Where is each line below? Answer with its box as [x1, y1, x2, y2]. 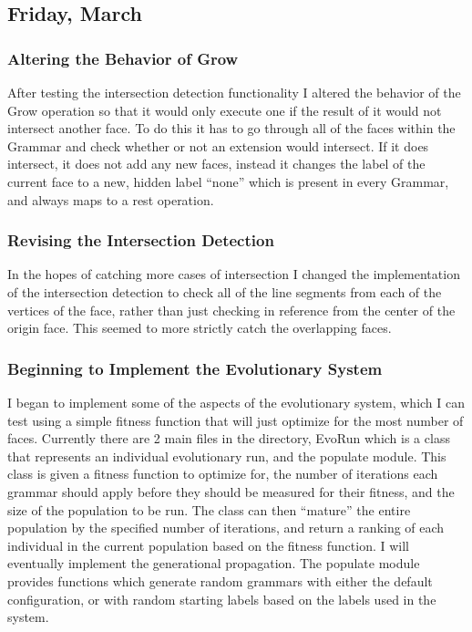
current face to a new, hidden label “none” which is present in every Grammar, [7, 171, 449, 191]
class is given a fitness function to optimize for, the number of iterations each [7, 464, 438, 483]
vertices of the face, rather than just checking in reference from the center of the [7, 300, 456, 319]
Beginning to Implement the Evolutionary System [7, 357, 383, 379]
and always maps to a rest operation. [7, 190, 214, 209]
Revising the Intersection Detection [7, 229, 274, 252]
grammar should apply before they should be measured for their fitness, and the [7, 482, 455, 501]
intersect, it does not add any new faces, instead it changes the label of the [7, 154, 426, 173]
